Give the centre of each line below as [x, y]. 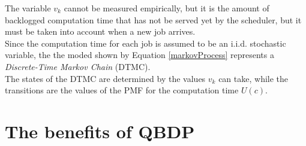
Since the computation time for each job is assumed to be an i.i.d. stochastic [145, 43]
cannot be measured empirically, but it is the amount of [166, 8]
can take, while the [253, 78]
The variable [28, 8]
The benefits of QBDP [100, 131]
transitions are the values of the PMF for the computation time [122, 90]
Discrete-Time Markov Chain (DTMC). [78, 66]
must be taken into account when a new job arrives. [100, 31]
